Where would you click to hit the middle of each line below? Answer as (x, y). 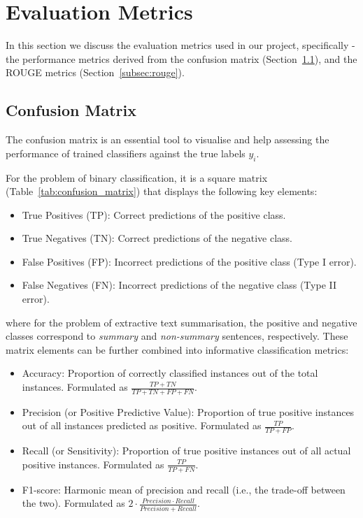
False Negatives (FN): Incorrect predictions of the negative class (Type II (179, 285)
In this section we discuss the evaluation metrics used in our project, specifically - (180, 45)
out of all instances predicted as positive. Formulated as (142, 425)
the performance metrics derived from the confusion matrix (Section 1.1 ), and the (181, 58)
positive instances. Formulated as (93, 464)
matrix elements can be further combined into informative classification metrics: (177, 349)
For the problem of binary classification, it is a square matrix (137, 177)
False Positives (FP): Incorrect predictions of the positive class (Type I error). (189, 261)
